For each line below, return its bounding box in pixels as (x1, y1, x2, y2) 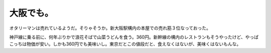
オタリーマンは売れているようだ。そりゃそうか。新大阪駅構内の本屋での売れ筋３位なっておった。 (9, 25, 211, 31)
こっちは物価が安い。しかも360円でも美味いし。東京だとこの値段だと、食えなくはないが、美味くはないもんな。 (9, 41, 241, 47)
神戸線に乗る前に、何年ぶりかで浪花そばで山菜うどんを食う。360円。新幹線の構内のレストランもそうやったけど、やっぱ (9, 34, 258, 40)
